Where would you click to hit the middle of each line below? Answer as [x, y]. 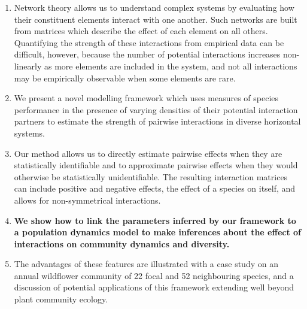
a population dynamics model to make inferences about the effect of [158, 232]
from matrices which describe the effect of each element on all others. [141, 31]
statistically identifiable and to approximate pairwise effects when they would [156, 165]
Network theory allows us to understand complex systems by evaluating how [154, 7]
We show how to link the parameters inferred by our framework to [155, 220]
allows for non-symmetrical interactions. [87, 200]
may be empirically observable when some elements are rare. [125, 78]
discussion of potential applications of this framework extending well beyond [154, 287]
